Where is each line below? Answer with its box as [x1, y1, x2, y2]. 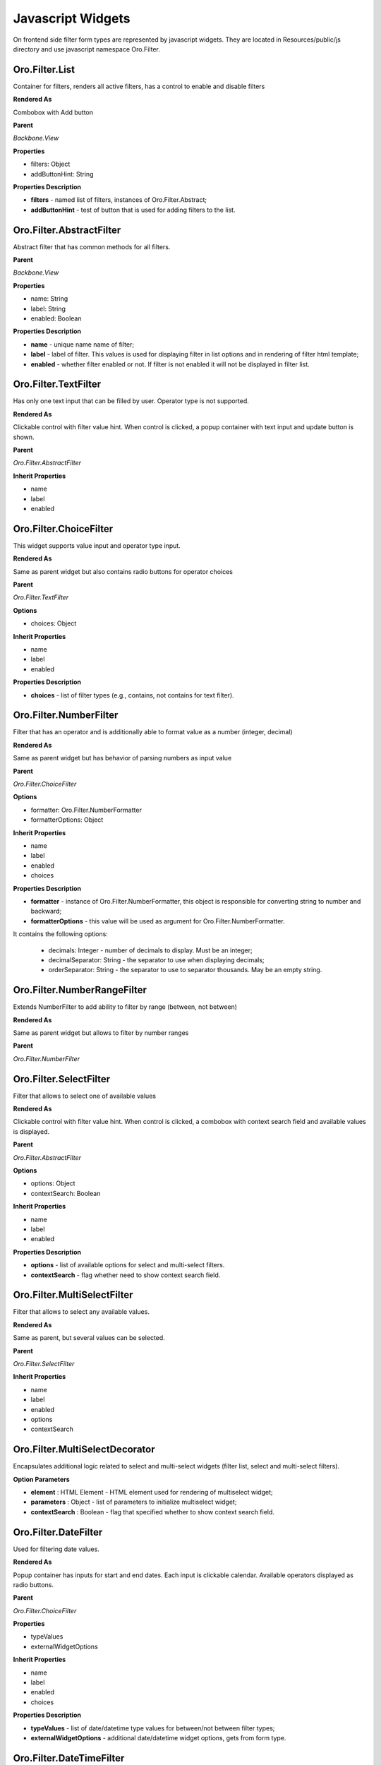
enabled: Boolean [30, 314, 82, 323]
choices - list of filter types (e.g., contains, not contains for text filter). [30, 690, 234, 699]
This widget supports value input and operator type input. [13, 541, 181, 550]
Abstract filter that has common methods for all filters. [13, 242, 171, 251]
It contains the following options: [13, 930, 109, 938]
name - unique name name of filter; [30, 340, 134, 349]
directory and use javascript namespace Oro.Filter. [13, 44, 160, 53]
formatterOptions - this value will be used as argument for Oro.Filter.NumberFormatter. [30, 916, 285, 925]
